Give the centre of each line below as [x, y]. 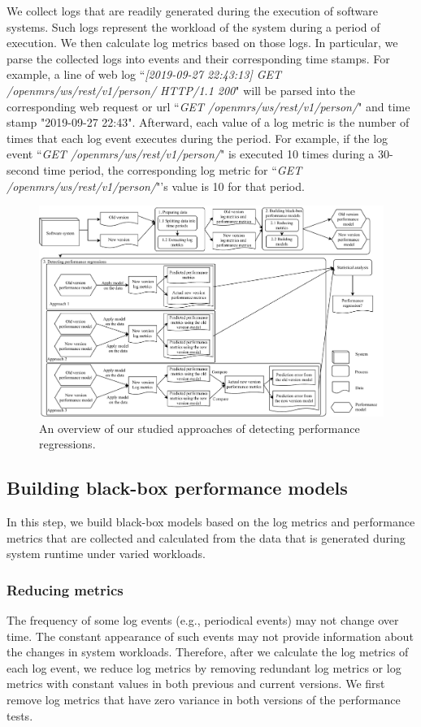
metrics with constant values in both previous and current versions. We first [196, 684]
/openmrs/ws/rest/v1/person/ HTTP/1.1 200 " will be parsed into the [181, 90]
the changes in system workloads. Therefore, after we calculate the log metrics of [208, 652]
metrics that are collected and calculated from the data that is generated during [206, 537]
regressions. [67, 444]
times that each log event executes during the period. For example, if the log [197, 138]
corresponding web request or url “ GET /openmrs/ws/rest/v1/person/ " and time [208, 106]
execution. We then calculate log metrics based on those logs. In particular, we [202, 43]
